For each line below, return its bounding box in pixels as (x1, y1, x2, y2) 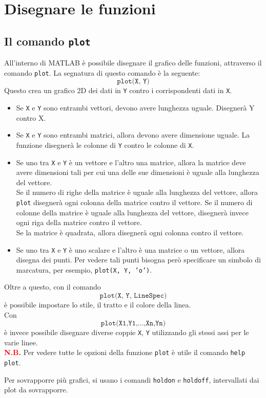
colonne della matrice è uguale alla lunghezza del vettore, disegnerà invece (16, 207, 249, 217)
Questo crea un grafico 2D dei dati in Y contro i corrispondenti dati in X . (4, 85, 232, 96)
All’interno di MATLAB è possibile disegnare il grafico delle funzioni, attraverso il (4, 57, 262, 68)
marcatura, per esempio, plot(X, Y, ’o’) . (16, 264, 152, 275)
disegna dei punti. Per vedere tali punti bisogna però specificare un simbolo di (16, 254, 261, 265)
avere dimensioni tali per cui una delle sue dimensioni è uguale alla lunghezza (16, 167, 259, 178)
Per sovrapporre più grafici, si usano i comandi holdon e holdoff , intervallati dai (4, 374, 259, 385)
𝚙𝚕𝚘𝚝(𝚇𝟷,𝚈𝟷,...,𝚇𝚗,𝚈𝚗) (100, 320, 166, 327)
